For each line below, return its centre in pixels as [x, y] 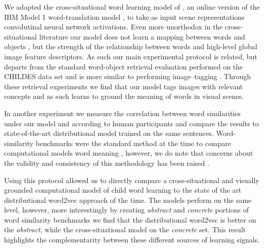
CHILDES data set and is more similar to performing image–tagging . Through [127, 76]
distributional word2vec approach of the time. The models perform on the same [128, 200]
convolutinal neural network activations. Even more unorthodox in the [113, 27]
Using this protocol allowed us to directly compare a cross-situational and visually [132, 180]
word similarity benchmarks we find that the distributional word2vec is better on [130, 219]
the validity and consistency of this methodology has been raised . [107, 163]
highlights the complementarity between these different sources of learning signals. [132, 240]
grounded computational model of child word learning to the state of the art [123, 190]
